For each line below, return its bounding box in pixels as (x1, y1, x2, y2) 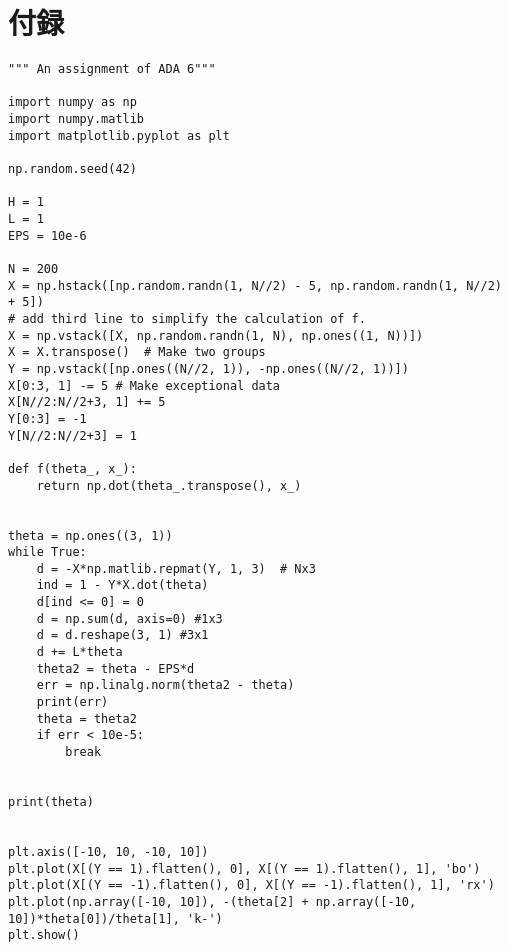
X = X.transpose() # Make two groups (8, 345, 266, 360)
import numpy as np (8, 95, 137, 110)
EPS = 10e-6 (8, 228, 87, 243)
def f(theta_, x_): (8, 461, 137, 476)
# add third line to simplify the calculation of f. (8, 311, 366, 326)
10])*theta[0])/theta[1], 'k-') (8, 911, 223, 926)
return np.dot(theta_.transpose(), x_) (36, 478, 302, 493)
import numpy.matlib (8, 112, 145, 127)
